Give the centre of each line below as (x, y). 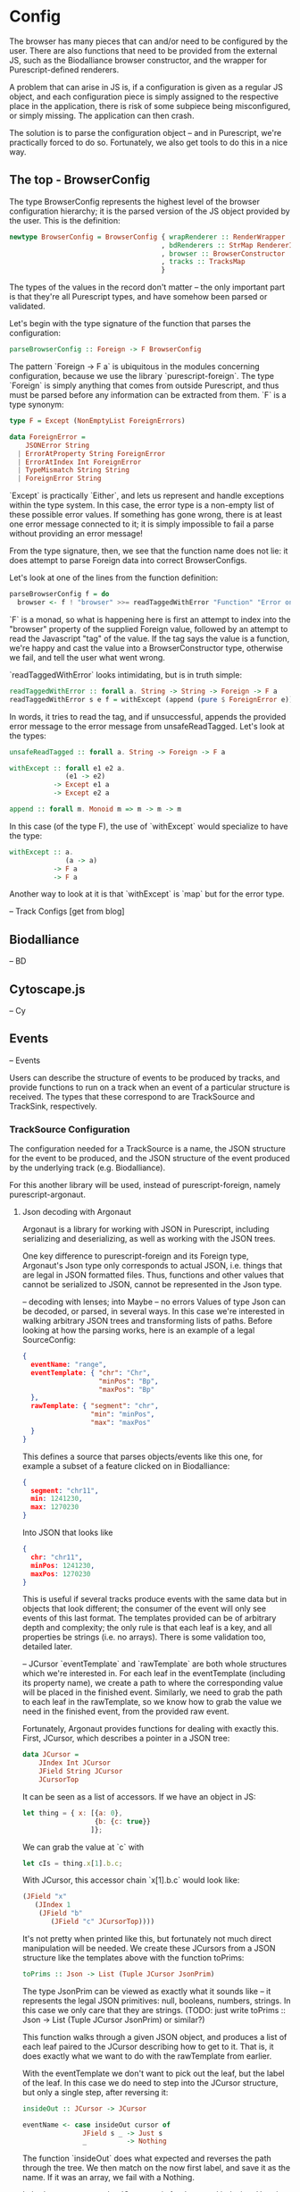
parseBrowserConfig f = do (59, 594)
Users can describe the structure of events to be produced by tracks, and (145, 1077)
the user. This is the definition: (65, 220)
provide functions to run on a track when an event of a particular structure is (150, 1087)
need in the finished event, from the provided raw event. (125, 1711)
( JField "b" (61, 1914)
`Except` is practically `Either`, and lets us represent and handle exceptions (147, 496)
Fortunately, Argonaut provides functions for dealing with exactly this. (150, 1729)
